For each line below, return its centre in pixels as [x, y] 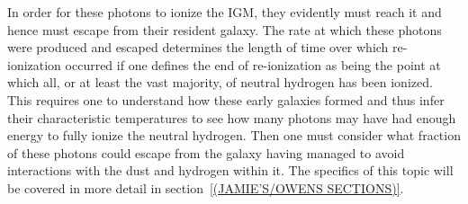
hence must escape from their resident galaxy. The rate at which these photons [225, 29]
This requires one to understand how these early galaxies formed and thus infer [226, 99]
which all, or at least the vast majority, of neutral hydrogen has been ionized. [220, 82]
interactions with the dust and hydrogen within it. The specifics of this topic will [230, 170]
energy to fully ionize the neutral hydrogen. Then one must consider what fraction [234, 135]
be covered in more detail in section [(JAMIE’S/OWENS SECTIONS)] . [206, 187]
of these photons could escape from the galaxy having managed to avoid [206, 152]
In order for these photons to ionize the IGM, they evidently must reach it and [225, 12]
